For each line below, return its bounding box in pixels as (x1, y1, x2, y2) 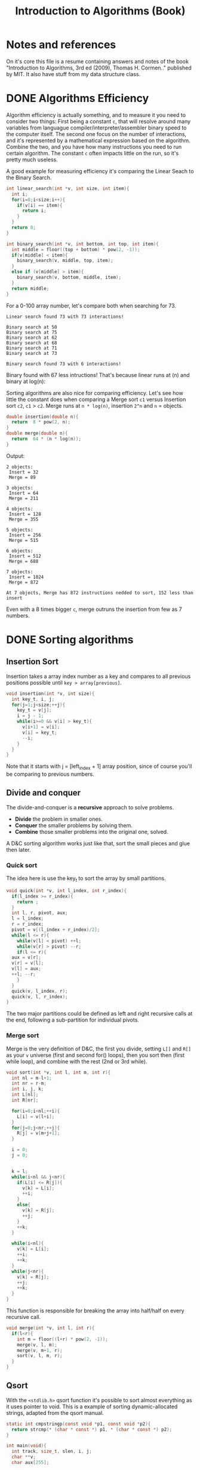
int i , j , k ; (11, 1086, 44, 1092)
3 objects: (6, 484, 33, 491)
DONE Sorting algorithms (6, 632, 134, 646)
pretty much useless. (6, 156, 58, 163)
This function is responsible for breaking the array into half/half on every (6, 1307, 184, 1314)
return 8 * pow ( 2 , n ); (11, 419, 70, 425)
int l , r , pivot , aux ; (11, 910, 68, 916)
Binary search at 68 (6, 340, 58, 346)
